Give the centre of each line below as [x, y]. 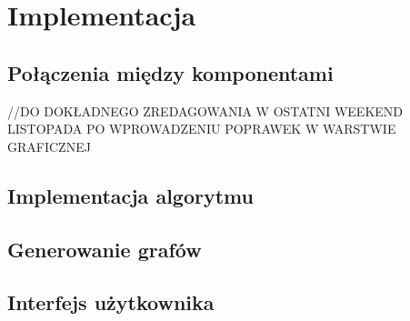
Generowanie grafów [105, 249]
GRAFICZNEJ [49, 146]
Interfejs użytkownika [111, 302]
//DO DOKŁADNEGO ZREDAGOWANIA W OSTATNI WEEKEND [205, 110]
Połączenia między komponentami [170, 72]
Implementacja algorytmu [130, 195]
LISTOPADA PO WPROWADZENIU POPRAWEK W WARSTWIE [202, 129]
